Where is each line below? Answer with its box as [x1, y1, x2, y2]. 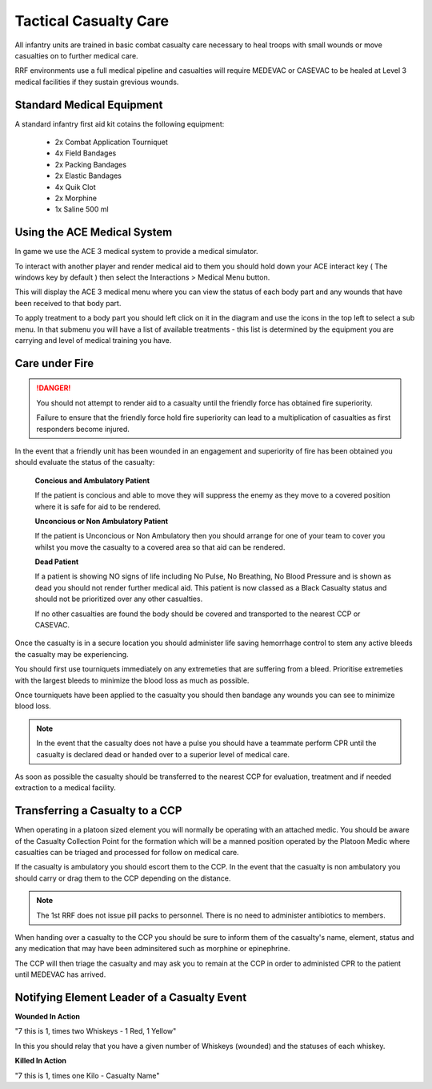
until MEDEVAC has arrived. [14, 970, 106, 979]
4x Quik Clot [54, 182, 96, 192]
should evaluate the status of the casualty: [14, 458, 155, 467]
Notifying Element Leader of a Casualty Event [14, 990, 247, 1004]
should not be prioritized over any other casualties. [34, 594, 203, 604]
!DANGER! [36, 383, 71, 393]
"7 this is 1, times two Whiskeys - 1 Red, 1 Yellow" [14, 1026, 177, 1036]
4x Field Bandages [54, 148, 117, 158]
